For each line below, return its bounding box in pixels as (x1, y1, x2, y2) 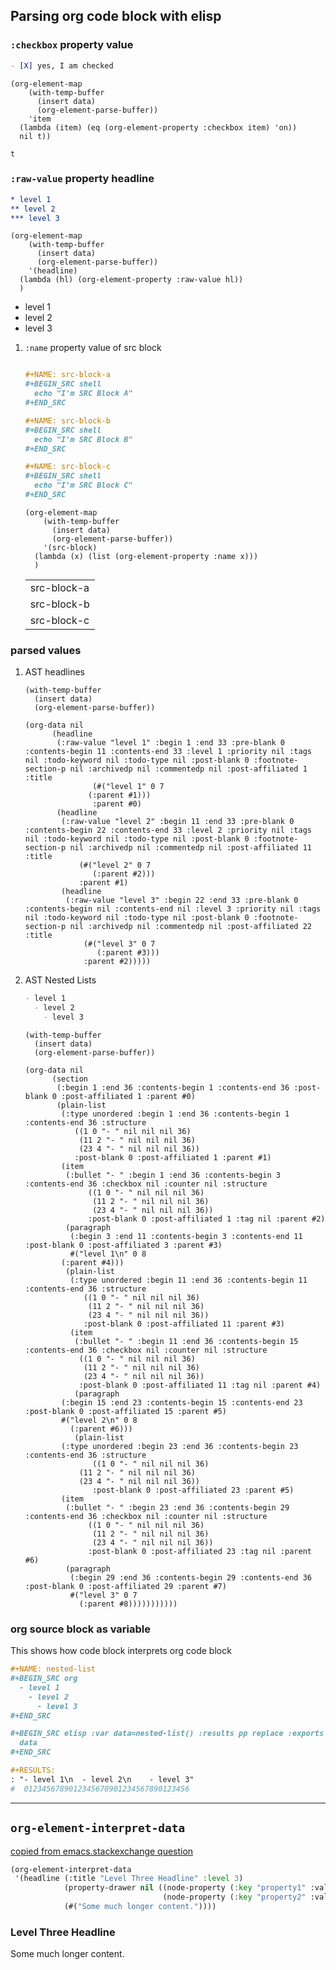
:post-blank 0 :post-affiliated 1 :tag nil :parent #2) (88, 1214, 326, 1224)
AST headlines (24, 666, 85, 678)
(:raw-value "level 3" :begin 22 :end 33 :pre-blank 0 (65, 895, 299, 906)
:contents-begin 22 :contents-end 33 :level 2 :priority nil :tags (24, 825, 312, 836)
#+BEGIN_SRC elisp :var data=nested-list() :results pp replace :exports (10, 1729, 325, 1739)
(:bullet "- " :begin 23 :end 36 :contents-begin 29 (65, 1502, 290, 1513)
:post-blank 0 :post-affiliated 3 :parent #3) (24, 1240, 223, 1250)
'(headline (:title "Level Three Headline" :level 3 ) (14, 1874, 244, 1884)
